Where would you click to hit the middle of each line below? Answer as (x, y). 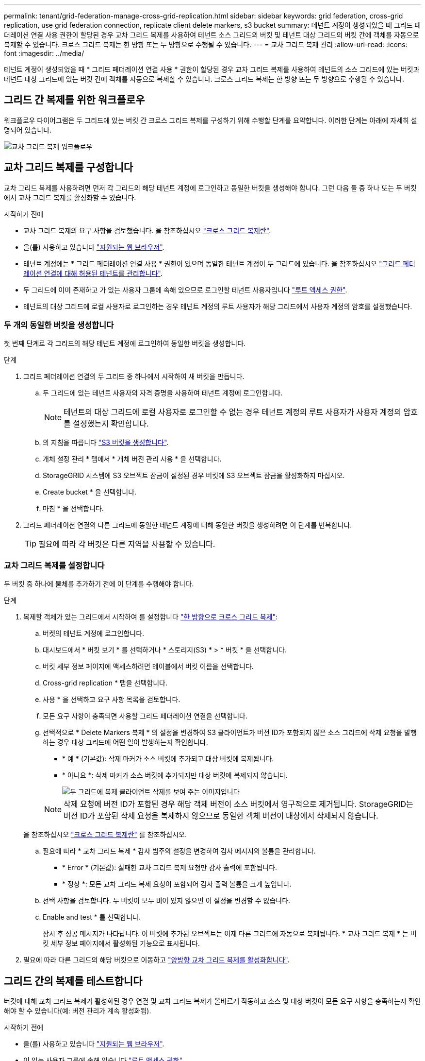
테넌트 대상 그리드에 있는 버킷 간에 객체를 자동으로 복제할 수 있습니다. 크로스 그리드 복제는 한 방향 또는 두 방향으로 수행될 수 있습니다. (204, 79)
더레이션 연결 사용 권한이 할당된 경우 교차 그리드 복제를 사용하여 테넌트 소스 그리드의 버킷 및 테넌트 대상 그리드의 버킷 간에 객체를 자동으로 (212, 35)
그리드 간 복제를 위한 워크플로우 (74, 100)
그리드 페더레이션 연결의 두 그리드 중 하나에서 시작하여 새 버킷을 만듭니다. (134, 376)
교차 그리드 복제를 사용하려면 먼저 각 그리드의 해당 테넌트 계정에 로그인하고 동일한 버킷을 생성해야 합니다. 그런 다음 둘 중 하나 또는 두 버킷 (210, 188)
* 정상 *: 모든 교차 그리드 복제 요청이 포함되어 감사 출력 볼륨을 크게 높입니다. (177, 884)
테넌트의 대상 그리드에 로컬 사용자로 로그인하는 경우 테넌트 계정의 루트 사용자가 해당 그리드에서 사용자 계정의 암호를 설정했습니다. (218, 306)
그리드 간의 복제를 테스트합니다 (73, 981)
